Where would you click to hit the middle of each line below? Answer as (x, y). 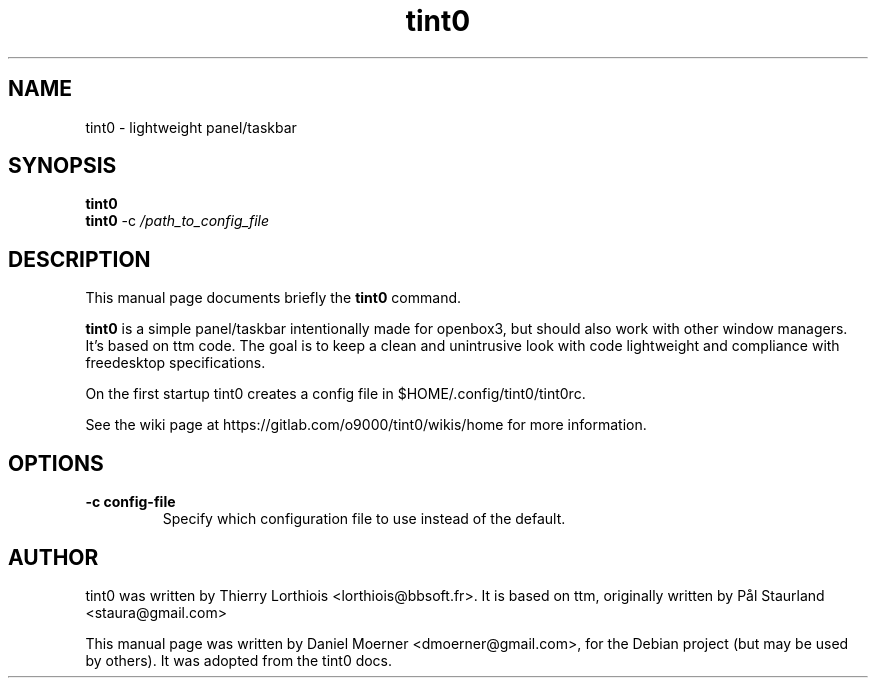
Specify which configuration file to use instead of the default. (364, 519)
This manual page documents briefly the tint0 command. (273, 298)
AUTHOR (53, 557)
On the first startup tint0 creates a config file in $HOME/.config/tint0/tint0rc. (335, 394)
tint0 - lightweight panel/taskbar (191, 127)
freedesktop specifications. (175, 363)
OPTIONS (56, 463)
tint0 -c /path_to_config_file (177, 221)
